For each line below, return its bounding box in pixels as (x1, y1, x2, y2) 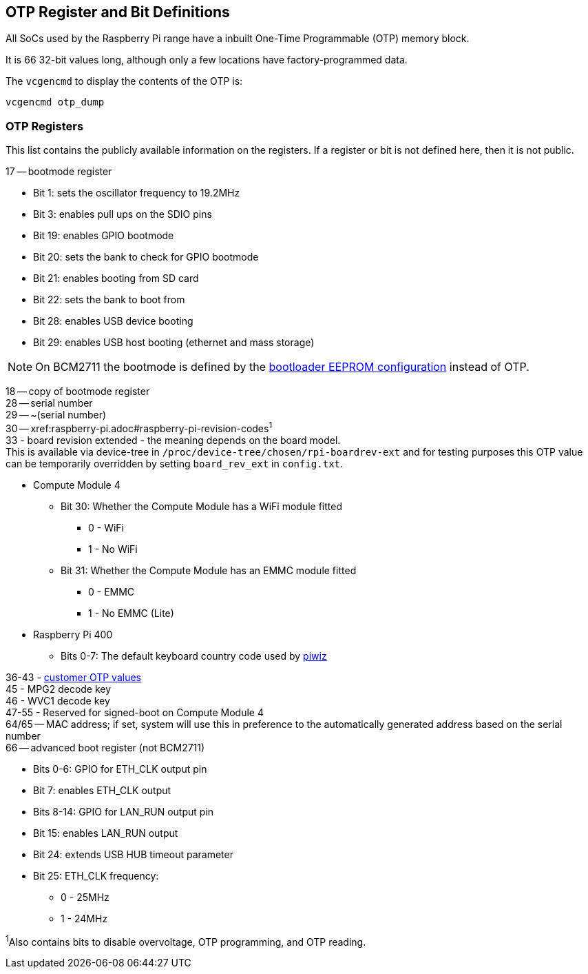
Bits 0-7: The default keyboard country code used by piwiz (61, 649, 327, 662)
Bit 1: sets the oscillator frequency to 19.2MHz (33, 187, 240, 199)
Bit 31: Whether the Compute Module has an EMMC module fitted (61, 564, 357, 576)
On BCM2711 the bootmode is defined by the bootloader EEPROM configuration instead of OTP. (35, 360, 529, 374)
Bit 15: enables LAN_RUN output (33, 826, 178, 839)
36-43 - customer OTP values (6, 671, 142, 683)
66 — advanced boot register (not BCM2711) (6, 741, 205, 753)
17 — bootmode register (6, 165, 112, 178)
